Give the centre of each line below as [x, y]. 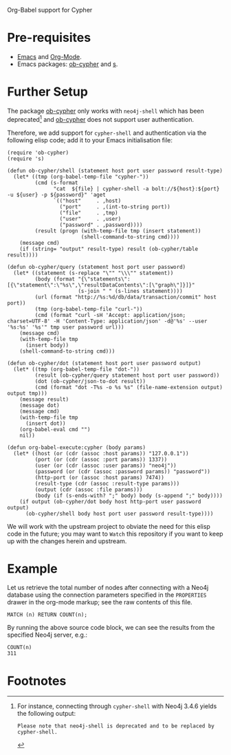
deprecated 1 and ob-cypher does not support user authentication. [101, 118]
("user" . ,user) [90, 219]
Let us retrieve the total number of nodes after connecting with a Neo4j [108, 588]
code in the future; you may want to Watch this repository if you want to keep [115, 534]
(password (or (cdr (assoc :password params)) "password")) [123, 471]
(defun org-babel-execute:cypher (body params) [77, 447]
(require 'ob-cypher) [38, 153]
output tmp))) [27, 393]
